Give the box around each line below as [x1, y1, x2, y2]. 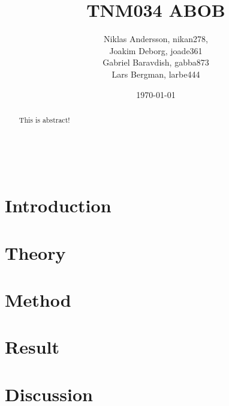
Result [5, 334, 59, 359]
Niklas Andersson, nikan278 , [104, 32, 208, 45]
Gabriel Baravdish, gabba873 [103, 56, 209, 69]
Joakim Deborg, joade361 [109, 44, 203, 57]
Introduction [5, 193, 112, 218]
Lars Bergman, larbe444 [112, 67, 200, 80]
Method [5, 288, 71, 312]
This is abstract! [19, 114, 70, 125]
